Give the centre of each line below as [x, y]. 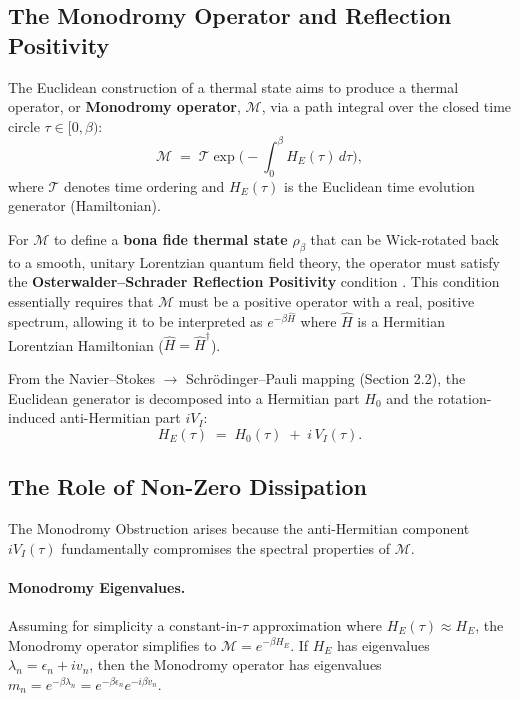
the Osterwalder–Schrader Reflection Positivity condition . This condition [254, 281]
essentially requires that [81, 300]
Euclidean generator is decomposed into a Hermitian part [184, 397]
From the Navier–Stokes [81, 377]
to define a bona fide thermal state [170, 238]
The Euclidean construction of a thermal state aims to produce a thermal [233, 86]
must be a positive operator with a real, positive [326, 300]
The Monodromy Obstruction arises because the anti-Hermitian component [239, 527]
